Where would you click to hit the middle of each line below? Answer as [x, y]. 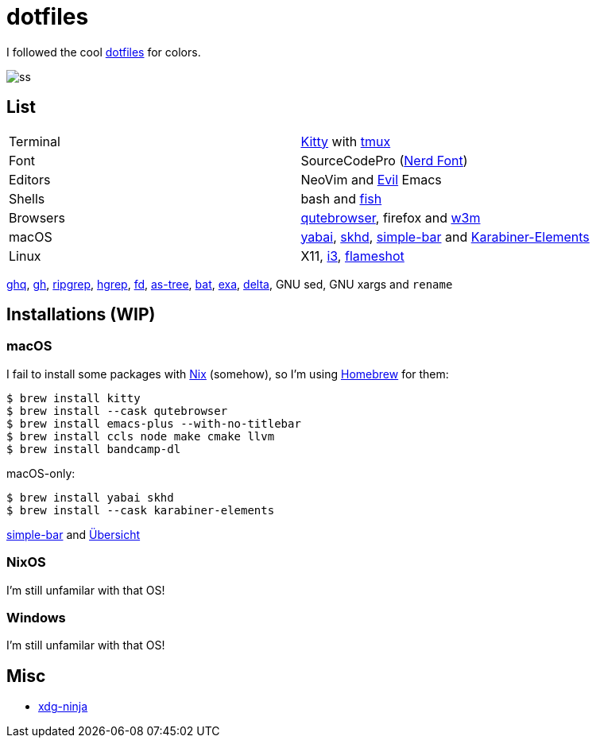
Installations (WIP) [81, 315]
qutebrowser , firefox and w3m [391, 217]
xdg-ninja [63, 707]
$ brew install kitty [74, 398]
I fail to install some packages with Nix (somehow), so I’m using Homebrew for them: [228, 374]
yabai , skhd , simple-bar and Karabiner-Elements [445, 236]
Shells [27, 198]
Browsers [37, 217]
